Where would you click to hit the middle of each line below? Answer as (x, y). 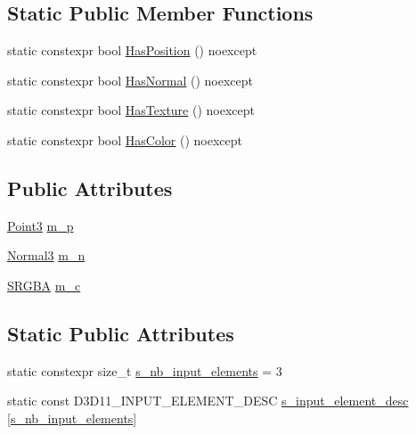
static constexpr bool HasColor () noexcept (125, 139)
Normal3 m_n (46, 255)
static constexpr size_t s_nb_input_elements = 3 (145, 370)
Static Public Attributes (121, 333)
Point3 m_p (41, 225)
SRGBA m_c (44, 285)
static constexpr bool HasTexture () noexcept (131, 110)
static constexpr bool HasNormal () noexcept (131, 80)
